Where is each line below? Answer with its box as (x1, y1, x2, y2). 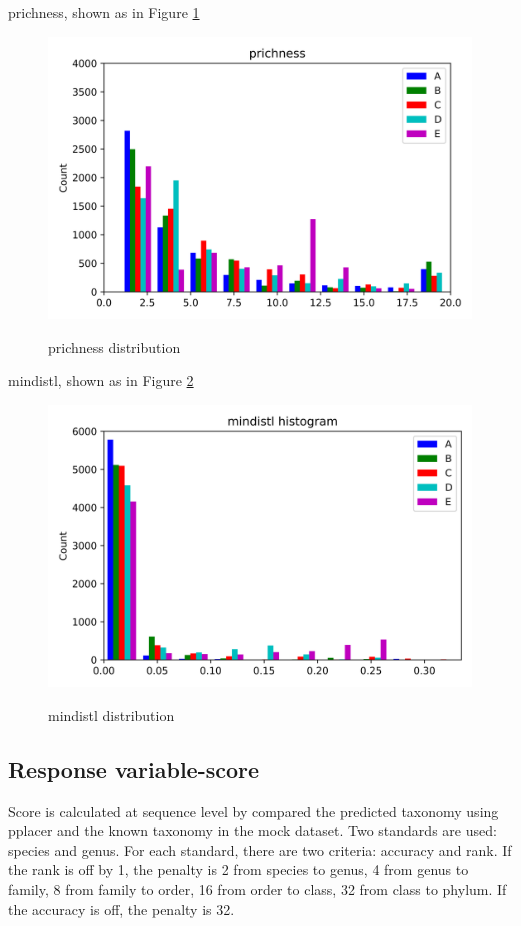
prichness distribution (48, 336, 181, 357)
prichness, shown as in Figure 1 (8, 2, 200, 22)
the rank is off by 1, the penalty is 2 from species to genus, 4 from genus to (8, 859, 469, 880)
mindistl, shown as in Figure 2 (8, 370, 194, 391)
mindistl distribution (48, 704, 175, 725)
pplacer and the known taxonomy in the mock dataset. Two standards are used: (8, 820, 497, 841)
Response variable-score (8, 753, 260, 784)
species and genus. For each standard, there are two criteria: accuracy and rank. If (8, 839, 512, 860)
